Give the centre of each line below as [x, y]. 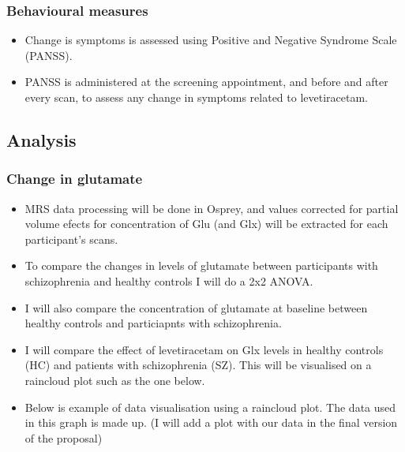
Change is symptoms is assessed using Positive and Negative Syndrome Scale [211, 40]
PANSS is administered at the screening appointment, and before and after [206, 82]
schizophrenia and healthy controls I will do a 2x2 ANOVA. [169, 280]
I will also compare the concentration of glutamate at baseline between [196, 307]
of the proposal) [64, 437]
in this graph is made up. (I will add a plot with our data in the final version [211, 422]
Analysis [41, 139]
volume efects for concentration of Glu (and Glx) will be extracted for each [206, 224]
